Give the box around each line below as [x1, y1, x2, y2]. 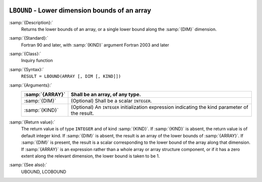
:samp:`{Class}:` [9, 51, 41, 57]
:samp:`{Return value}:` [9, 119, 56, 125]
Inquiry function [21, 58, 53, 63]
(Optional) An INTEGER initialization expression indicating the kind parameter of [70, 104, 248, 111]
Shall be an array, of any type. [70, 91, 141, 98]
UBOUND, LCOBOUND [21, 168, 66, 174]
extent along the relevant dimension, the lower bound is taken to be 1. [21, 153, 160, 159]
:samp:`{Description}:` [9, 19, 53, 25]
